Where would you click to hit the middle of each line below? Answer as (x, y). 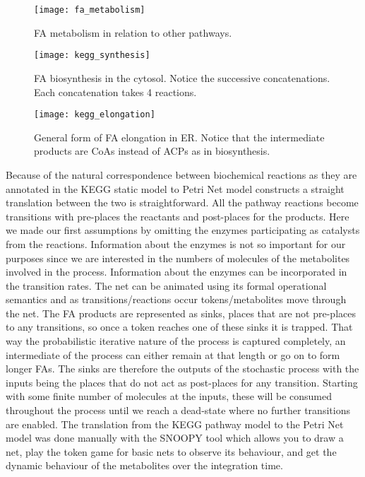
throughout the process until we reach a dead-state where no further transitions (178, 410)
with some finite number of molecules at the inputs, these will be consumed (169, 396)
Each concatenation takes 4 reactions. (115, 92)
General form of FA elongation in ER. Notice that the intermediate (179, 137)
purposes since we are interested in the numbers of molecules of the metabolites (178, 258)
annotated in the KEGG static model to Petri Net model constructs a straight (175, 188)
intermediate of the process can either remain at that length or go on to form (173, 354)
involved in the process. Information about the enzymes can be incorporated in (176, 272)
